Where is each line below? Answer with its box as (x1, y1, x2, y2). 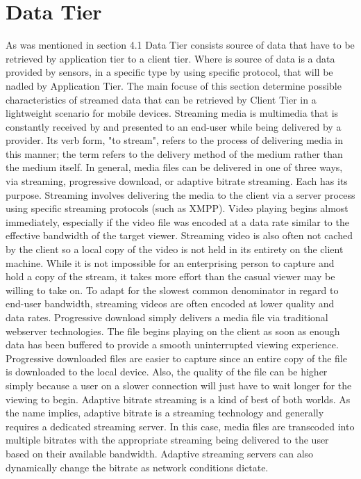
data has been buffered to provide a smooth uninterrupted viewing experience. (6, 337, 339, 352)
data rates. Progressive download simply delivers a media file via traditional (6, 310, 328, 324)
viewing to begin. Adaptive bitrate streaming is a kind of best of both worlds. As (6, 391, 351, 406)
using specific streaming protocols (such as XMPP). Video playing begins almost (6, 201, 349, 216)
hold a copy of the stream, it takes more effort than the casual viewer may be (6, 269, 335, 284)
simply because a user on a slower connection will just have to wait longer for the (6, 377, 352, 392)
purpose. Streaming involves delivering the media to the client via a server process (6, 187, 355, 202)
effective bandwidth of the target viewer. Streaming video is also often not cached (6, 228, 353, 243)
